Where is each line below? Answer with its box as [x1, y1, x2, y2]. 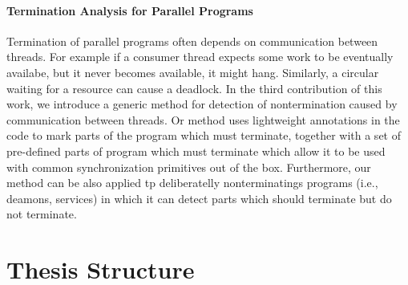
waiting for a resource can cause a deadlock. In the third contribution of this [6, 79, 382, 96]
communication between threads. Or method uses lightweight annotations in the [6, 111, 400, 128]
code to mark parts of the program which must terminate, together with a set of [6, 127, 401, 144]
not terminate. [6, 206, 77, 222]
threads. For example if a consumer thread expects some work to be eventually [6, 48, 394, 65]
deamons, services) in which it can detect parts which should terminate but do [6, 189, 392, 206]
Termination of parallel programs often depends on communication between [6, 32, 378, 49]
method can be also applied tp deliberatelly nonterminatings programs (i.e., [6, 174, 378, 191]
